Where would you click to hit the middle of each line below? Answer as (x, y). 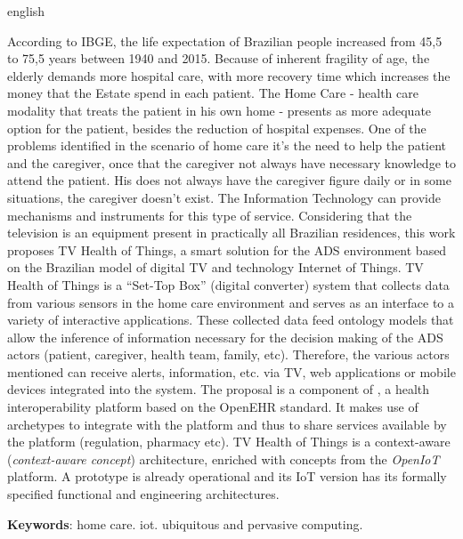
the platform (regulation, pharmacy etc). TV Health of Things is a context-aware (229, 442)
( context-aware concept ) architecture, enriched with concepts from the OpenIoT (223, 459)
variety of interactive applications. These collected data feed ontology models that (231, 320)
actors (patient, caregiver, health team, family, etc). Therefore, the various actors (228, 354)
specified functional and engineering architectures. (143, 494)
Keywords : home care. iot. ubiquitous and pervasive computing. (185, 523)
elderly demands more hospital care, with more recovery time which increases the (229, 75)
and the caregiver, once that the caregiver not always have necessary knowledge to (231, 162)
